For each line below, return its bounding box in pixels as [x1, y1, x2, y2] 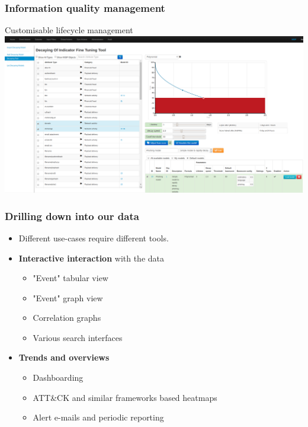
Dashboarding [33, 371, 84, 384]
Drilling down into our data [5, 208, 139, 223]
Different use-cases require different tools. [18, 231, 169, 244]
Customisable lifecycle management [5, 24, 133, 36]
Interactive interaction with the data [18, 251, 165, 264]
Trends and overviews [18, 351, 110, 364]
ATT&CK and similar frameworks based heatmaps [33, 391, 217, 403]
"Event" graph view [33, 291, 103, 304]
